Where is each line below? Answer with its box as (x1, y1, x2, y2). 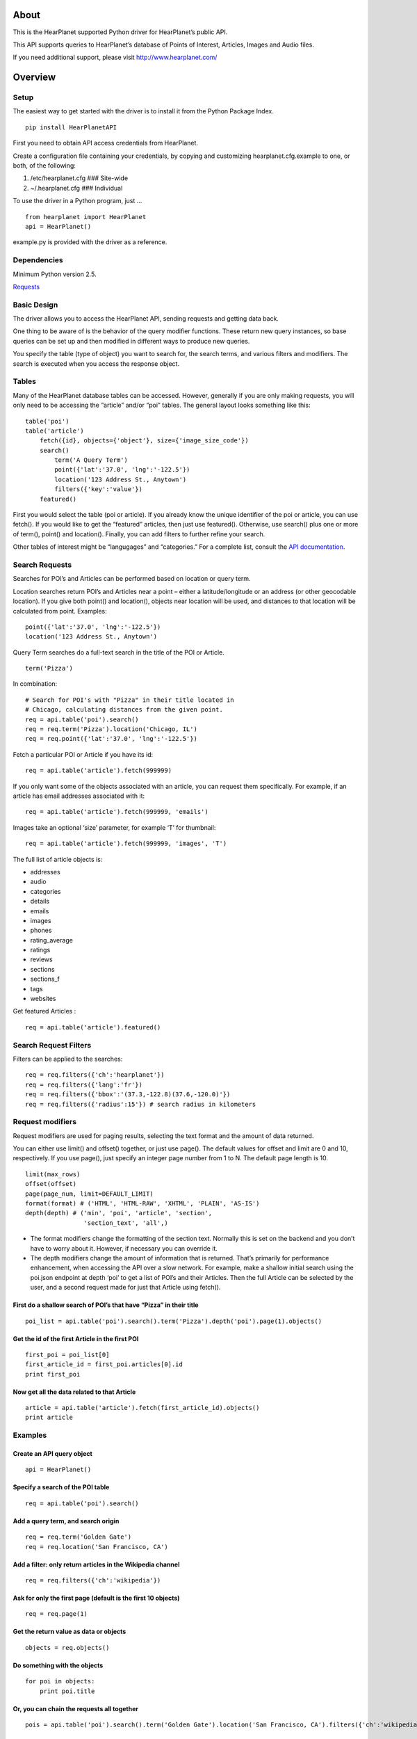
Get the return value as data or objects (13, 1628, 126, 1636)
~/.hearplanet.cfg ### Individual (30, 184, 123, 192)
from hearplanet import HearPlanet (25, 213, 147, 221)
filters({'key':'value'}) (54, 486, 142, 493)
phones (30, 926, 52, 935)
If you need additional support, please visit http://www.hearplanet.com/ (13, 53, 218, 62)
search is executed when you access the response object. (13, 359, 180, 368)
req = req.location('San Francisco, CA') (25, 1543, 168, 1550)
